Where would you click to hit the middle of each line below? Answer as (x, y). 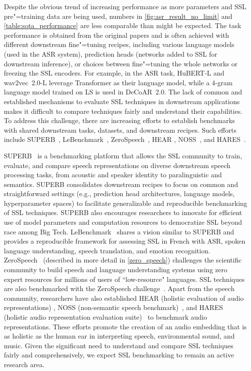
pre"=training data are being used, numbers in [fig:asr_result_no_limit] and (118, 16)
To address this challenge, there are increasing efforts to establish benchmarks (119, 120)
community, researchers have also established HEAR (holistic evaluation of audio (124, 298)
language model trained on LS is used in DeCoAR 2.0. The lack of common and (123, 92)
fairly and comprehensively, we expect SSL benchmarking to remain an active (119, 355)
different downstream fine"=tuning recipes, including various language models (119, 44)
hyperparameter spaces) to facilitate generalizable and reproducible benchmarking (126, 203)
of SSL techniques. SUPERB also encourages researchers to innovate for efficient (123, 212)
